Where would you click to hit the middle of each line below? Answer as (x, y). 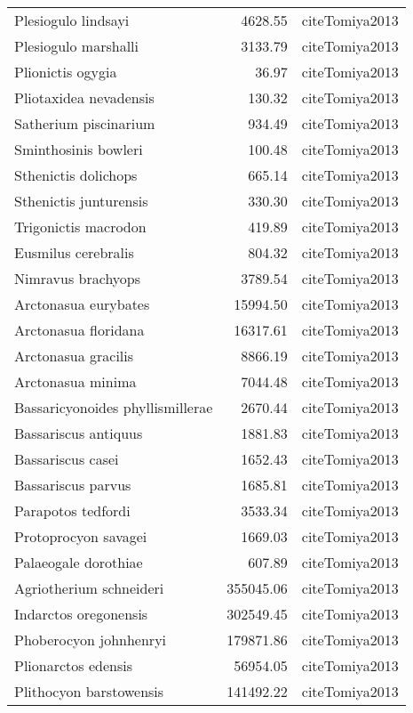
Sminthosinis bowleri (79, 149)
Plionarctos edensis (73, 665)
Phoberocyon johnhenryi (91, 640)
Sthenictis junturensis (81, 201)
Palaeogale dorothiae (79, 562)
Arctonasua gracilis (74, 356)
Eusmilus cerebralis (74, 252)
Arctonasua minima (75, 381)
